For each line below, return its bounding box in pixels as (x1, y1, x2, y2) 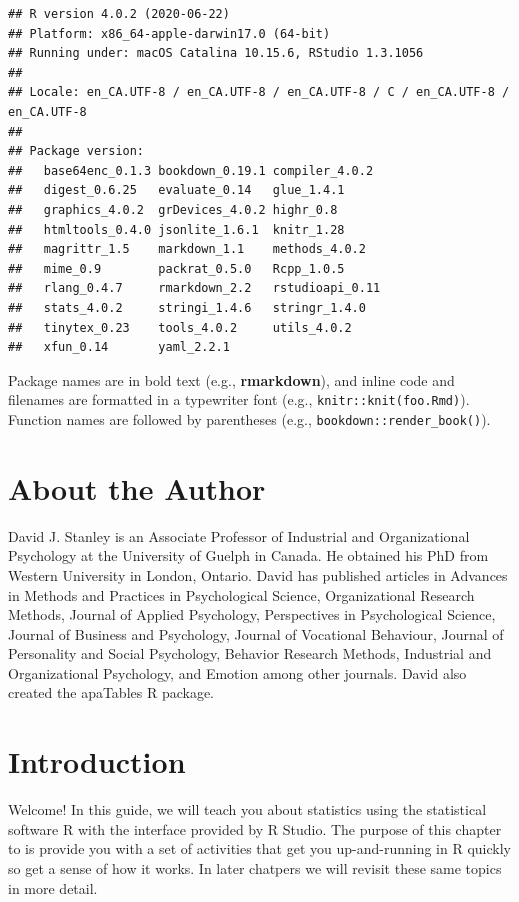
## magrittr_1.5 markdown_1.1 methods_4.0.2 (8, 242, 366, 257)
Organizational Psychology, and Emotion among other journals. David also (8, 662, 467, 683)
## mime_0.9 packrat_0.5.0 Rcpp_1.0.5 (8, 261, 345, 276)
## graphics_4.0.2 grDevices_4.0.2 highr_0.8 (8, 202, 338, 217)
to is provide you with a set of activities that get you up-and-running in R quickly (8, 838, 511, 859)
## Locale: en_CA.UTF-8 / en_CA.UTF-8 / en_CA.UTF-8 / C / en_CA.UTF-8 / (8, 85, 510, 100)
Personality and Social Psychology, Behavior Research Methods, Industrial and (8, 643, 492, 664)
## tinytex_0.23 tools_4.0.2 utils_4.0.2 (8, 320, 352, 335)
